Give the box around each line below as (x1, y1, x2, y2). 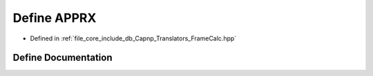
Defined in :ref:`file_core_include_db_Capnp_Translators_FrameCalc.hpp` (30, 34, 237, 42)
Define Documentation (12, 52, 113, 64)
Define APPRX (12, 10, 97, 25)
